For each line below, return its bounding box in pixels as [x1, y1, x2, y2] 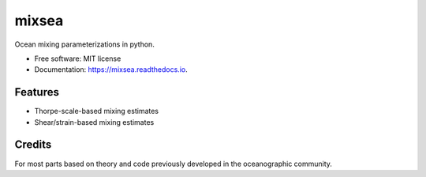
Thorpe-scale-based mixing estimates [34, 107, 159, 116]
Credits [14, 138, 52, 152]
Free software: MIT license [34, 54, 121, 63]
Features [14, 85, 59, 99]
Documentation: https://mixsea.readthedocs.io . [34, 65, 189, 74]
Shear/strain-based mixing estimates [34, 117, 155, 126]
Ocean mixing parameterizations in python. [14, 40, 155, 49]
